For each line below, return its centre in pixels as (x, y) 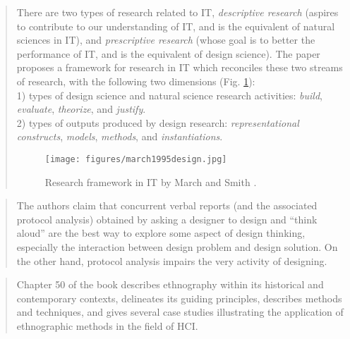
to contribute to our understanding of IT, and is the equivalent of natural (176, 26)
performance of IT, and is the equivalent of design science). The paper (168, 53)
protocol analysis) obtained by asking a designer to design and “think (167, 219)
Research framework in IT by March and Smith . (151, 181)
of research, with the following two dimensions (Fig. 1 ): (136, 81)
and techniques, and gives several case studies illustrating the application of (180, 312)
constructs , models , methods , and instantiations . (120, 136)
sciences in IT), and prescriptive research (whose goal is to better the (166, 40)
